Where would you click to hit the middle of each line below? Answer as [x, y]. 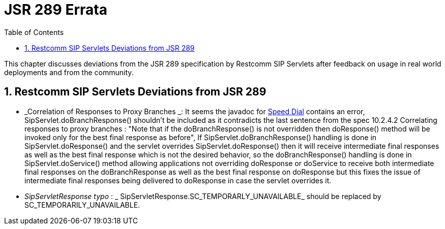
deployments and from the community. [69, 72]
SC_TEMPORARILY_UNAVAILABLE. [82, 205]
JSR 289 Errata [56, 10]
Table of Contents [34, 32]
